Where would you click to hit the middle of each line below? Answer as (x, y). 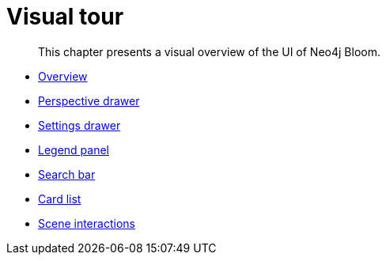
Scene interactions (87, 223)
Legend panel (74, 149)
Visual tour (65, 17)
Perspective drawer (89, 100)
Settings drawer (79, 125)
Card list (60, 199)
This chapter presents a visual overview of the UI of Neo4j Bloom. (209, 51)
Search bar (67, 174)
